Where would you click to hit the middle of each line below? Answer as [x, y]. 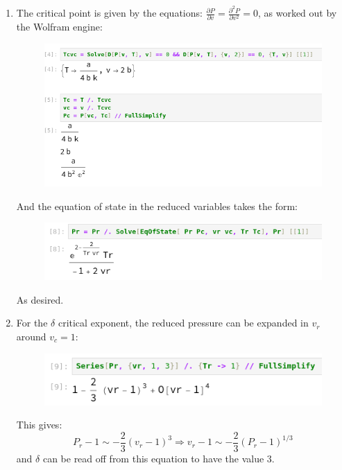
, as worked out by [297, 13]
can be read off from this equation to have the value [153, 458]
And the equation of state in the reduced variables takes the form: [157, 206]
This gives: [39, 425]
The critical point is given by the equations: [109, 13]
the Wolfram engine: [59, 27]
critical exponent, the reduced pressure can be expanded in [183, 323]
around [31, 337]
